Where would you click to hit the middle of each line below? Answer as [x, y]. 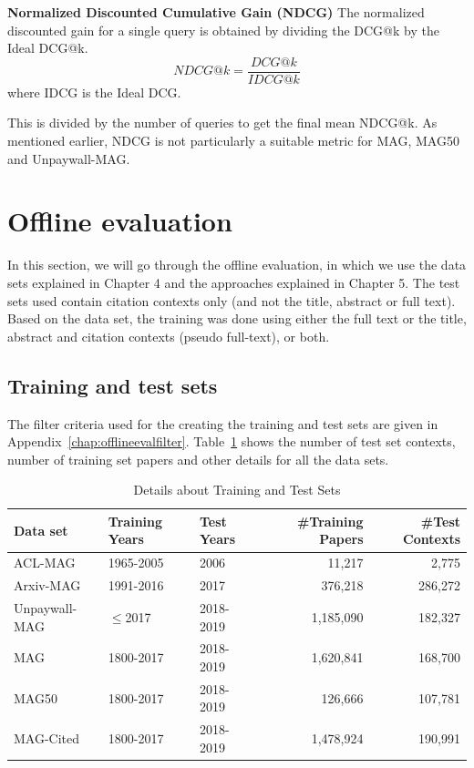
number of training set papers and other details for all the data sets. [198, 459]
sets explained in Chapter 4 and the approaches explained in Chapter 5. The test [234, 282]
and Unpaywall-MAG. [69, 158]
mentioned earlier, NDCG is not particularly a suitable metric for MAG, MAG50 [233, 141]
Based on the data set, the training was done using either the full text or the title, [237, 318]
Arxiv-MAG [47, 585]
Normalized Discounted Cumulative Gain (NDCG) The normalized [216, 12]
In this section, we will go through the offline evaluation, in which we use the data [237, 265]
